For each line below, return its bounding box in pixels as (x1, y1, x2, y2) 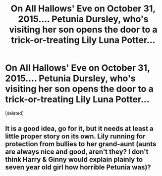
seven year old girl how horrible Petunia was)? (5, 163, 151, 172)
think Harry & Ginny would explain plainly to (5, 155, 143, 164)
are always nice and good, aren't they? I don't (5, 148, 149, 156)
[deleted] (5, 110, 24, 116)
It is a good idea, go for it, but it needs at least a (5, 125, 154, 133)
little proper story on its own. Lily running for (5, 132, 146, 141)
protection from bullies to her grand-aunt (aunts (5, 140, 157, 148)
